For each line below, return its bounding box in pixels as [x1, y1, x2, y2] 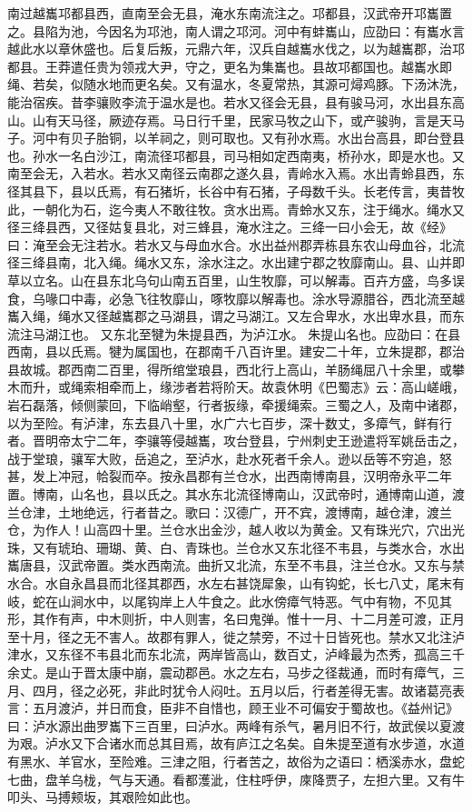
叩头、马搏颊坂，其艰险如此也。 [7, 787, 198, 807]
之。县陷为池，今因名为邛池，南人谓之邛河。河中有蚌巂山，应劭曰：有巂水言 [7, 21, 465, 40]
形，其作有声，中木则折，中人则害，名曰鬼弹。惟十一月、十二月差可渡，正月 [7, 609, 465, 628]
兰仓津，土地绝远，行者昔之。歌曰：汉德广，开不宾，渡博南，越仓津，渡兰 [7, 502, 452, 521]
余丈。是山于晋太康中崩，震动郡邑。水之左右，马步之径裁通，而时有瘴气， [7, 662, 452, 681]
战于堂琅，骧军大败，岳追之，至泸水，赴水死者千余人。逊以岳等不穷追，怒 [7, 448, 452, 467]
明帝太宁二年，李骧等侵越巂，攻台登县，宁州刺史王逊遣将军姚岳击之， [44, 431, 465, 450]
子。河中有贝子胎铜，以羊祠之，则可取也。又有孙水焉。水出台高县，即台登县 [7, 128, 465, 147]
